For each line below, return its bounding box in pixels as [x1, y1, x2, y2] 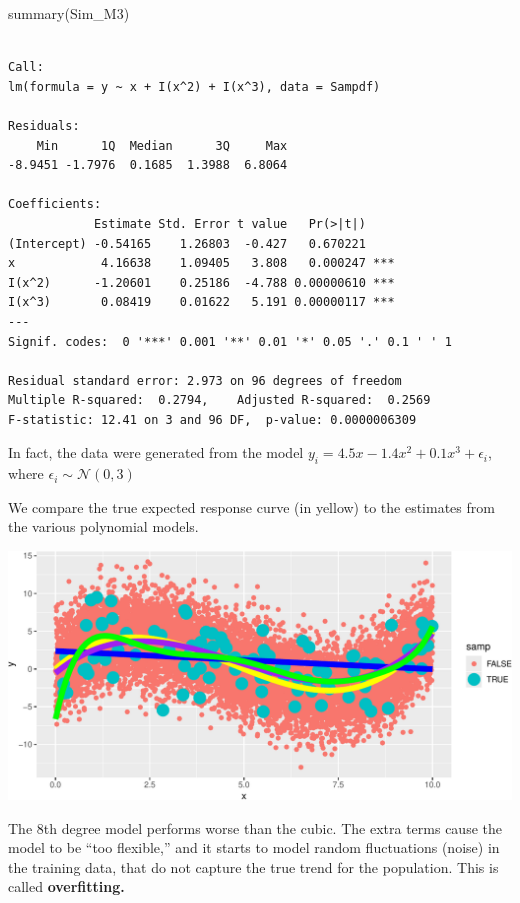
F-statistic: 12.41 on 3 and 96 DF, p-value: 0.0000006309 [8, 412, 417, 427]
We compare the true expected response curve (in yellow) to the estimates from [8, 496, 495, 517]
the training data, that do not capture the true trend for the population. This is [8, 856, 499, 877]
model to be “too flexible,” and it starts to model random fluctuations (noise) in [8, 837, 500, 858]
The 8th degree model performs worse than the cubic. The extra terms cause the [8, 817, 502, 838]
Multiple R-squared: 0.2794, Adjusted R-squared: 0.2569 [8, 393, 431, 408]
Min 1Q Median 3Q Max [36, 138, 288, 153]
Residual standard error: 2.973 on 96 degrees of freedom [8, 373, 402, 388]
